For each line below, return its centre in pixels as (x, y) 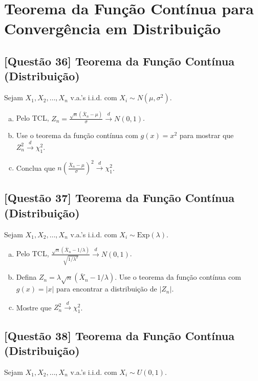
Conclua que (36, 167)
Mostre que (34, 307)
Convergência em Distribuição (112, 28)
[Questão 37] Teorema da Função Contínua (119, 198)
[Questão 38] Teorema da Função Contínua (119, 335)
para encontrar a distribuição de (107, 289)
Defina (26, 277)
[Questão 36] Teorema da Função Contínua (119, 61)
